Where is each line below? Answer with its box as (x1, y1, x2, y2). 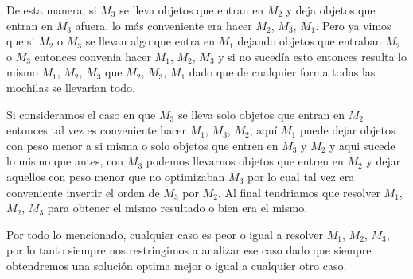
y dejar (366, 153, 401, 169)
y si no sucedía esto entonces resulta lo (218, 48, 407, 64)
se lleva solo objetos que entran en (177, 106, 345, 122)
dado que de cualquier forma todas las (189, 64, 376, 80)
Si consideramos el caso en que (6, 106, 156, 122)
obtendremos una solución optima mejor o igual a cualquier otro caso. (6, 257, 347, 273)
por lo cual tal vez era (247, 168, 355, 184)
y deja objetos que (286, 2, 376, 17)
